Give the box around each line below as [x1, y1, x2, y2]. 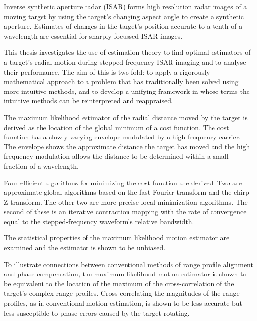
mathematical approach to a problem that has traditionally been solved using [4, 76, 239, 87]
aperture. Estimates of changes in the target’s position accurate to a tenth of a [4, 21, 243, 31]
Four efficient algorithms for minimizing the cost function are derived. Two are [4, 177, 242, 187]
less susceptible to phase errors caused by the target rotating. [4, 307, 190, 318]
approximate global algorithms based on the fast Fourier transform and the [4, 187, 232, 197]
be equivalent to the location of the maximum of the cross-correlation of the [4, 278, 234, 288]
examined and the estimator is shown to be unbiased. [4, 242, 166, 253]
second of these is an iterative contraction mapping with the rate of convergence [4, 206, 247, 217]
